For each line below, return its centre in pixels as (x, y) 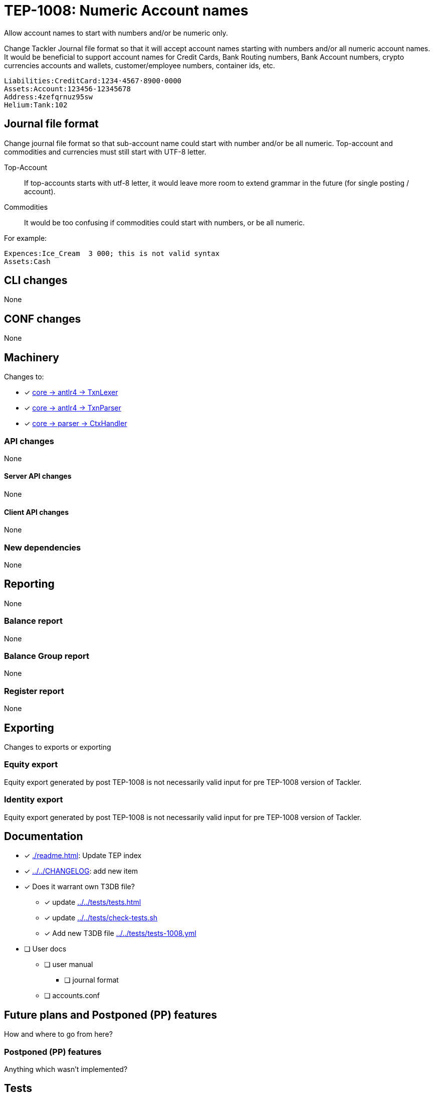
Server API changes (38, 476)
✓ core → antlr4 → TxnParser (73, 408)
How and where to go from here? (58, 1034)
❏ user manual (69, 965)
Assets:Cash (27, 261)
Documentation (44, 836)
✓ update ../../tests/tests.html (93, 902)
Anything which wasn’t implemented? (66, 1069)
